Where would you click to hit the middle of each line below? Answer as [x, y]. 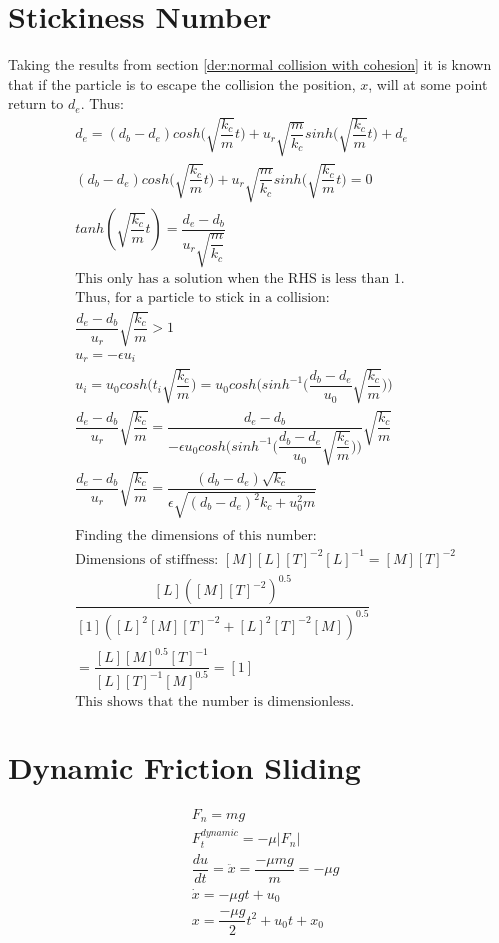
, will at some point [428, 83]
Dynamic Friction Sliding [184, 766]
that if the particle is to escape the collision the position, [182, 83]
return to [36, 103]
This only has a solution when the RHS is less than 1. [240, 279]
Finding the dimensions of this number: [196, 536]
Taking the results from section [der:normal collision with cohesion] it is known [250, 64]
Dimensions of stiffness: [147, 559]
